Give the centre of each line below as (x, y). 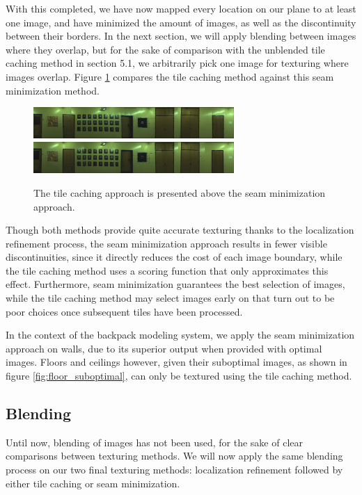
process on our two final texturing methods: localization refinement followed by (174, 470)
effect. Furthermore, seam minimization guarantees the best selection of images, (175, 284)
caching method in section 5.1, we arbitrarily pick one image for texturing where (177, 63)
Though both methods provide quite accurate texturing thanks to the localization (180, 230)
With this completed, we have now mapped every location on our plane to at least (181, 8)
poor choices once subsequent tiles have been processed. (124, 311)
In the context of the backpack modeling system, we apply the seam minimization (180, 335)
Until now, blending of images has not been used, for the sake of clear (154, 442)
